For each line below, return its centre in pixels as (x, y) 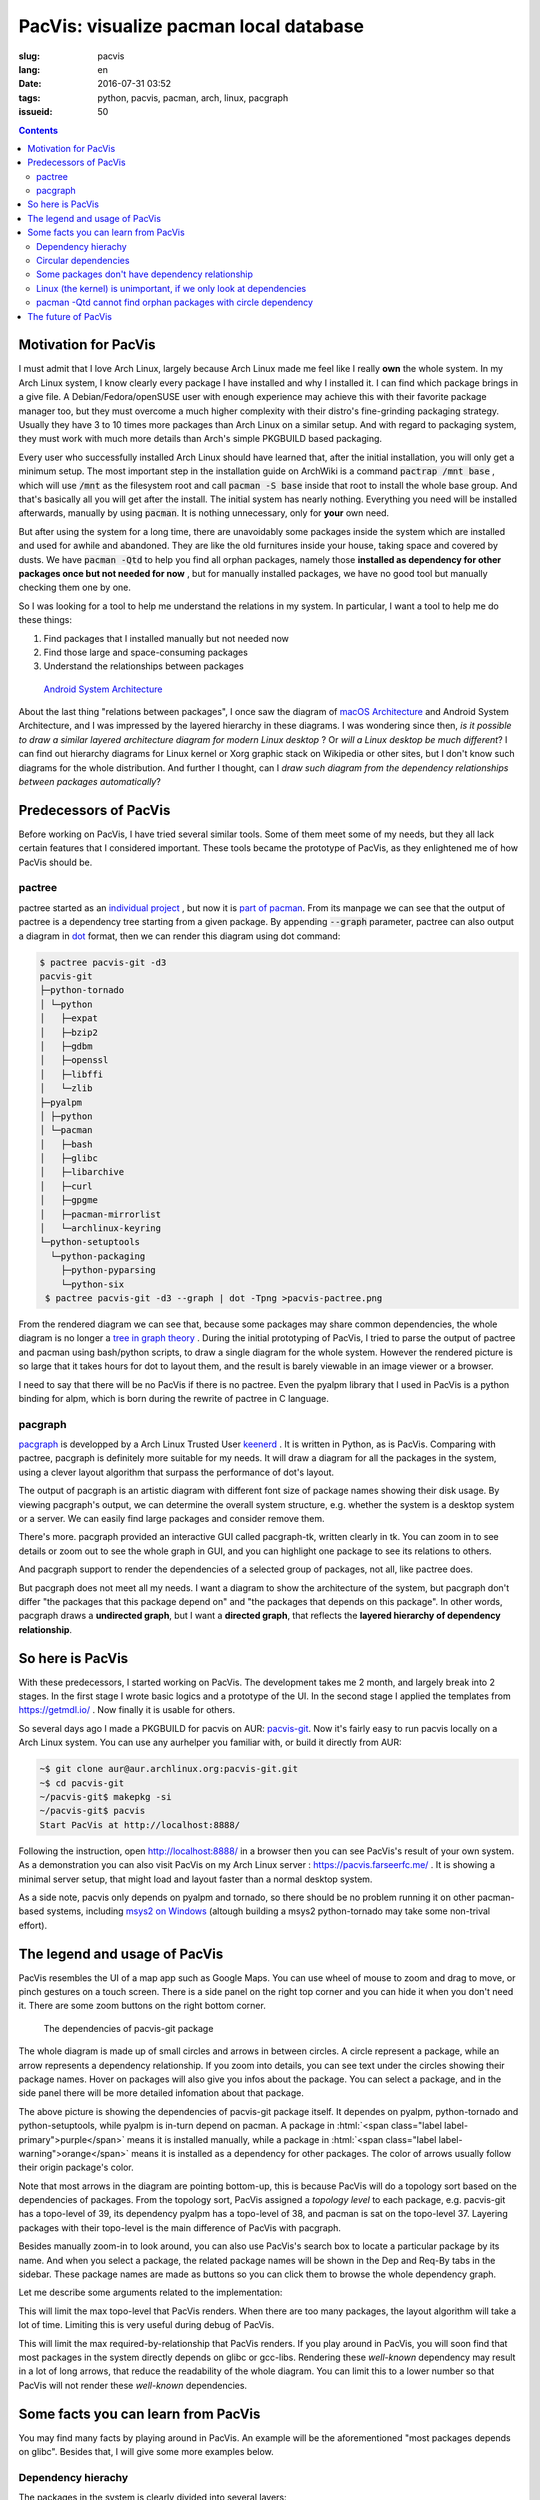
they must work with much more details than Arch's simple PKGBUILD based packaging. (200, 439)
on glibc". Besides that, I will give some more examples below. (146, 2452)
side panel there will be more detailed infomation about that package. (161, 2093)
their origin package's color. (76, 2167)
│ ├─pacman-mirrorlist (100, 1214)
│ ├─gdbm (66, 1046)
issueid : (35, 112)
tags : (29, 97)
